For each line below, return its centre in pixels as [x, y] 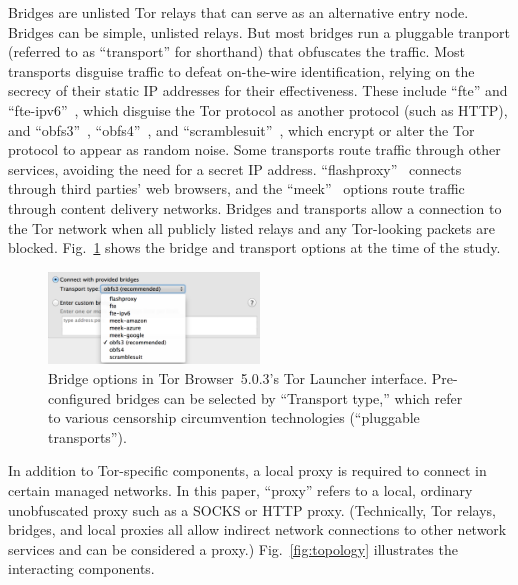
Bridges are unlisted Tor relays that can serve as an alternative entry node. [238, 12]
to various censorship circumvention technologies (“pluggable [234, 417]
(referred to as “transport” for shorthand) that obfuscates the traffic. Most [236, 51]
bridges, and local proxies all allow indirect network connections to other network [257, 529]
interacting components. [81, 568]
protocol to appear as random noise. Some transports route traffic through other [254, 149]
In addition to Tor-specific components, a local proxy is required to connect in [247, 470]
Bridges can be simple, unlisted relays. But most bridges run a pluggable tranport [259, 31]
